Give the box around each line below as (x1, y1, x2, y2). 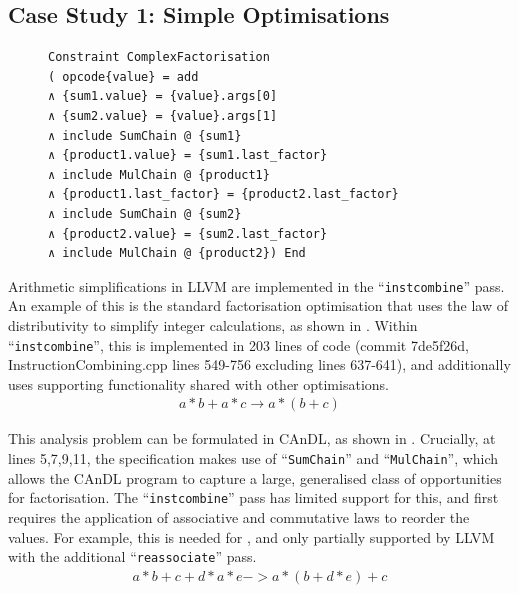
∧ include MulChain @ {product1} (48, 167, 270, 182)
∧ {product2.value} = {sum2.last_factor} (48, 226, 328, 241)
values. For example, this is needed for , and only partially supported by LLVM (8, 526, 495, 547)
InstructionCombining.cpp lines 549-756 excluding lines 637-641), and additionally (8, 354, 511, 375)
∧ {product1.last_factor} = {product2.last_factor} (48, 187, 399, 202)
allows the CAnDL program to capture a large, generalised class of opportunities (8, 467, 502, 488)
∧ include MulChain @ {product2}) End (48, 246, 306, 261)
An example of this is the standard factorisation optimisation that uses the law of (8, 295, 508, 316)
